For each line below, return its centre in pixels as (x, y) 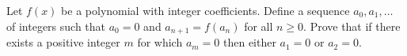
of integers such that (56, 26)
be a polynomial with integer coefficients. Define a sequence (205, 10)
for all (259, 26)
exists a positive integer (63, 42)
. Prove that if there (352, 26)
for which (160, 42)
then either (249, 42)
